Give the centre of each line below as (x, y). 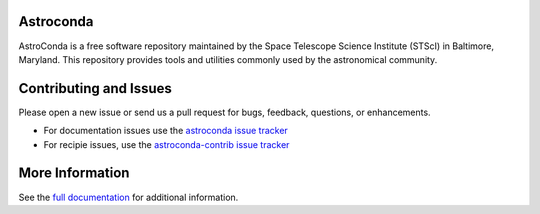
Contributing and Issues (95, 88)
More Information (74, 173)
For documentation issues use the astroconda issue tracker (166, 131)
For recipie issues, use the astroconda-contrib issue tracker (166, 144)
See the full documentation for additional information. (128, 197)
